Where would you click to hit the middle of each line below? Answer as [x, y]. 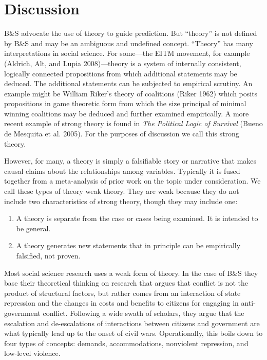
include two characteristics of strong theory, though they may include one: [121, 201]
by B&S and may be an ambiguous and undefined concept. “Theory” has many [129, 43]
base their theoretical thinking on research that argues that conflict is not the [126, 283]
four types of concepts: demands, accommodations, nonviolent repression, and [126, 343]
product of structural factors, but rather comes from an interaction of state [122, 293]
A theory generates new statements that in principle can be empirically [128, 245]
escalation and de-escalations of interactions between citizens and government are [132, 323]
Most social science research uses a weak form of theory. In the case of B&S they [131, 273]
